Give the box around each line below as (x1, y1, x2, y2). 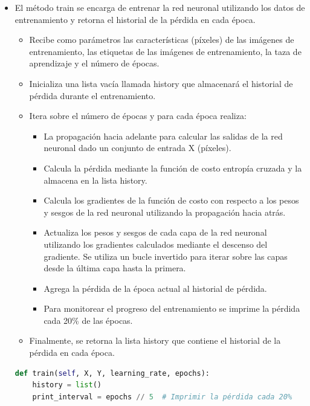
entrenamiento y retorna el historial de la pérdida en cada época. (15, 13, 256, 25)
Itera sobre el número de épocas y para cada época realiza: (29, 109, 247, 122)
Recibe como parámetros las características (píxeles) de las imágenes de (29, 33, 294, 46)
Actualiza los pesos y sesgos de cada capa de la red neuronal (44, 226, 267, 239)
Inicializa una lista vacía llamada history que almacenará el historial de (29, 77, 293, 89)
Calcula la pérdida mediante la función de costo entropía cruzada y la (44, 161, 302, 174)
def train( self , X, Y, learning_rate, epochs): (15, 369, 210, 378)
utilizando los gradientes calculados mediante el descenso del (44, 237, 268, 250)
